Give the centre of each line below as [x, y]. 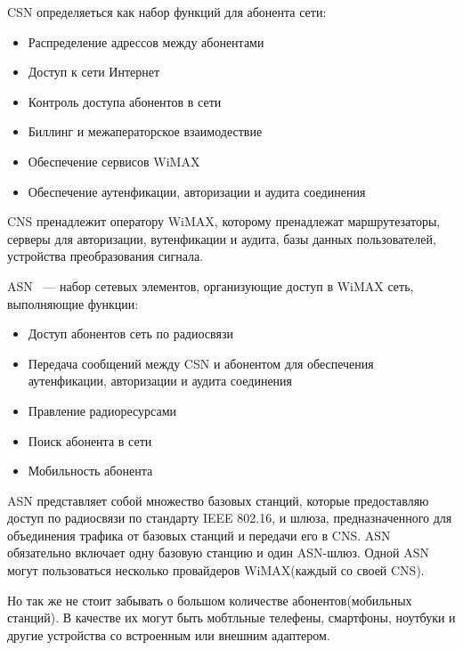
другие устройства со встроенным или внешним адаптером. [169, 634]
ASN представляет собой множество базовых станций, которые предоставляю [218, 500]
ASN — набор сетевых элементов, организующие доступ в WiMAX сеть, [211, 285]
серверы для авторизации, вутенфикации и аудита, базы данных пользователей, [222, 238]
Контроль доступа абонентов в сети [125, 101]
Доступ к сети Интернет [94, 72]
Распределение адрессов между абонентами [146, 41]
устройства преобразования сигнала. [106, 256]
